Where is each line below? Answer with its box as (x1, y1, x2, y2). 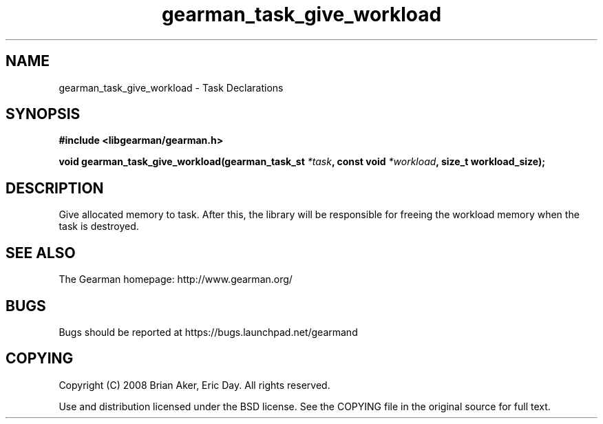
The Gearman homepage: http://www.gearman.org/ (59, 273, 293, 286)
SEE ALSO (6, 244, 76, 262)
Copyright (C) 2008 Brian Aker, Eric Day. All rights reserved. (59, 379, 330, 391)
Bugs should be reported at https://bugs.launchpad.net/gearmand (59, 326, 358, 338)
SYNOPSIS (6, 105, 81, 123)
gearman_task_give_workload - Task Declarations (59, 81, 284, 94)
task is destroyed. (59, 220, 139, 233)
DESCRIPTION (6, 179, 104, 197)
